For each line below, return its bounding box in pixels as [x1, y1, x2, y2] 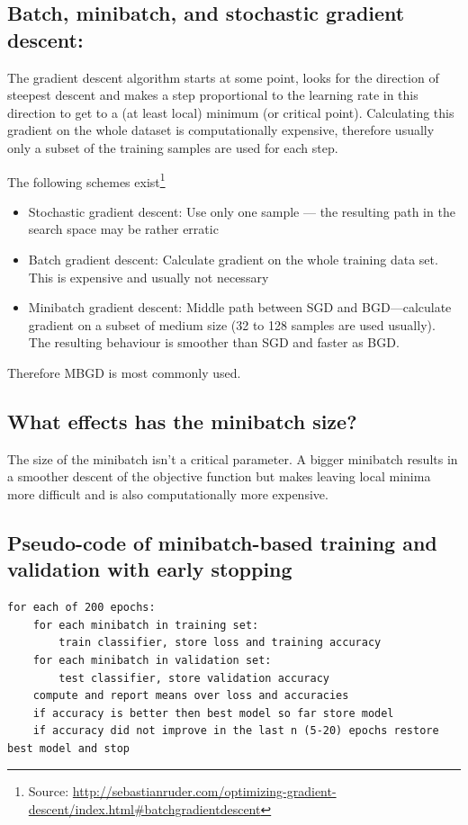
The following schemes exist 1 [7, 169, 166, 191]
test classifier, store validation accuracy [58, 671, 329, 685]
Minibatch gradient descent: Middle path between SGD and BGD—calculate [28, 298, 452, 317]
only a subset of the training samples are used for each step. [7, 138, 338, 157]
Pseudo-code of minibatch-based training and [7, 528, 437, 556]
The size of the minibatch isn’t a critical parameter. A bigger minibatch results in [7, 449, 458, 468]
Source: [28, 782, 69, 801]
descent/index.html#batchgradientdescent [28, 800, 261, 819]
